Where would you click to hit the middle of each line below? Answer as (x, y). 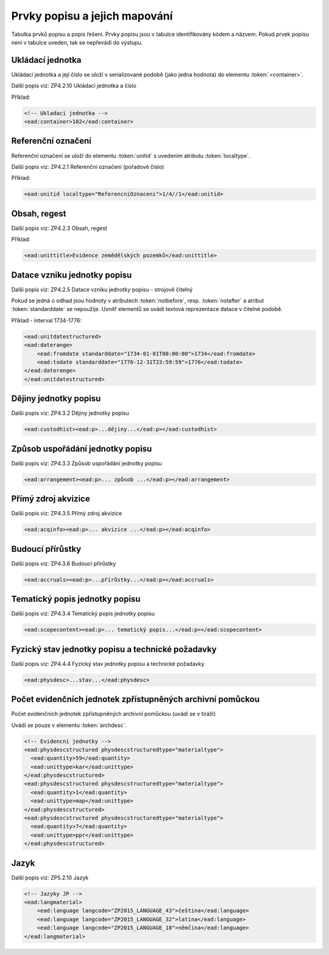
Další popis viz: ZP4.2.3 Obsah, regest (59, 228)
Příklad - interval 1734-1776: (47, 320)
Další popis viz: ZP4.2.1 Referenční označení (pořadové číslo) (88, 166)
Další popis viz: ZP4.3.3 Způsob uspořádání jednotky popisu (87, 463)
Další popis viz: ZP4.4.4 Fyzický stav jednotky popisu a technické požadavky (108, 663)
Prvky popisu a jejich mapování (92, 16)
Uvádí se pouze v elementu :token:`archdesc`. (69, 725)
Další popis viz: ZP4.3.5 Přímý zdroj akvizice (67, 513)
